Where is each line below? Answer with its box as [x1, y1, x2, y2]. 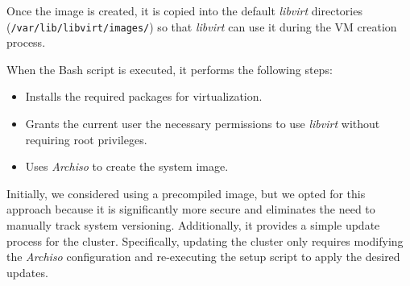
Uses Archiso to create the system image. [25, 158, 229, 175]
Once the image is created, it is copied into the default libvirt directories [6, 2, 362, 19]
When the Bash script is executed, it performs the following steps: [6, 60, 333, 77]
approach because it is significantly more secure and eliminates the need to [6, 201, 375, 218]
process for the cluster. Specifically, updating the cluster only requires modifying [6, 232, 404, 249]
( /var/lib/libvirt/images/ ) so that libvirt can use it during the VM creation [6, 18, 397, 35]
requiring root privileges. [25, 131, 147, 147]
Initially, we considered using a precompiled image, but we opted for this [6, 184, 366, 201]
